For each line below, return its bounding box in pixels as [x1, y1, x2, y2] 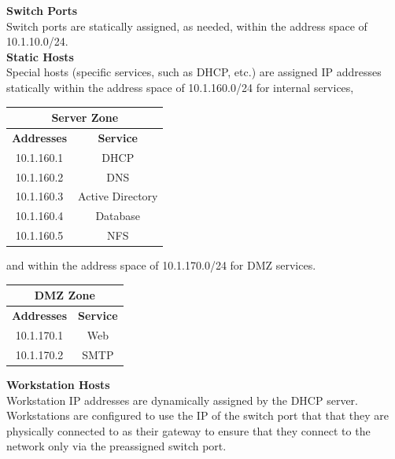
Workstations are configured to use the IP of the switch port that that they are [6, 407, 389, 424]
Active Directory [78, 188, 158, 204]
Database [95, 207, 141, 224]
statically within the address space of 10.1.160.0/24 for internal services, [6, 79, 354, 95]
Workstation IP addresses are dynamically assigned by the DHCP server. [6, 391, 358, 408]
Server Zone [51, 109, 119, 126]
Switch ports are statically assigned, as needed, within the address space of [6, 17, 367, 34]
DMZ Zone [34, 287, 95, 303]
